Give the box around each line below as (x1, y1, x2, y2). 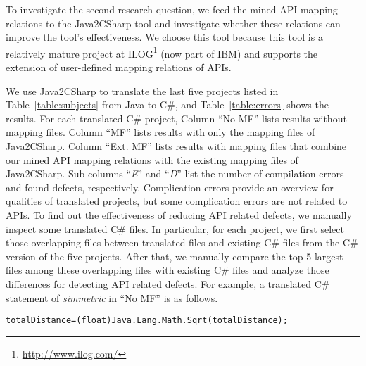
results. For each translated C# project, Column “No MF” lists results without (6, 111, 347, 125)
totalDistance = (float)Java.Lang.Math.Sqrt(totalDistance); (6, 315, 288, 326)
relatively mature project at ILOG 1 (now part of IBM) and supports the (6, 44, 318, 61)
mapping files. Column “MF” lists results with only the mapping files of (6, 125, 315, 139)
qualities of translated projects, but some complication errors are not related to (6, 194, 348, 208)
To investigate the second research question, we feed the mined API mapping (6, 2, 338, 16)
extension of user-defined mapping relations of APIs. (6, 60, 232, 75)
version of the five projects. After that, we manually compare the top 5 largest (6, 248, 343, 263)
